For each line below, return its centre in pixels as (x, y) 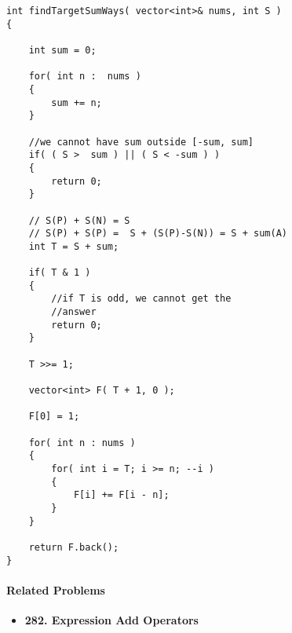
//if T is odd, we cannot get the (141, 299)
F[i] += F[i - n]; (121, 495)
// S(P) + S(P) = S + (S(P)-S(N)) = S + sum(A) (158, 234)
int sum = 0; (62, 50)
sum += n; (77, 102)
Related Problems (56, 589)
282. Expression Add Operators (111, 620)
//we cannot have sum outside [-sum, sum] (141, 142)
